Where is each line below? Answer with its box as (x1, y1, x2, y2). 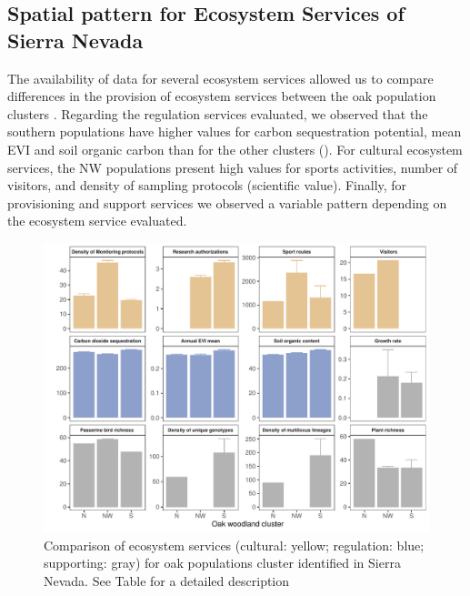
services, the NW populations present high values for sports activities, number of (7, 157, 458, 177)
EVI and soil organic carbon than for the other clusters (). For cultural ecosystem (7, 139, 463, 158)
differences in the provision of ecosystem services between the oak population (7, 86, 436, 106)
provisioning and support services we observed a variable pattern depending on (7, 193, 447, 212)
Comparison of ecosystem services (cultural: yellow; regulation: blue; (44, 535, 425, 554)
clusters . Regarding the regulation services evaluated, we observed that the (7, 104, 428, 123)
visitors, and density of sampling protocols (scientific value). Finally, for (7, 176, 407, 195)
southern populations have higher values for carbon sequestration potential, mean (7, 122, 462, 141)
